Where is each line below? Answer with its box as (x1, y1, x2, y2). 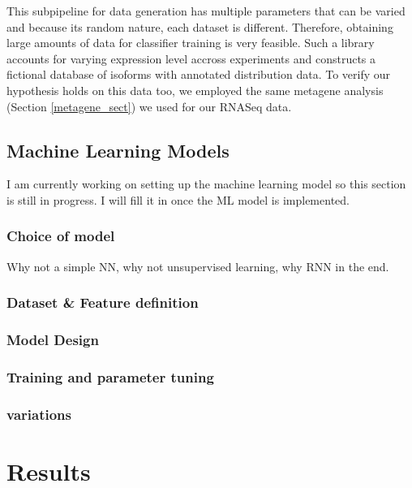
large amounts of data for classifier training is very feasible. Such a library (6, 34, 375, 51)
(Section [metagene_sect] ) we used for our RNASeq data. (6, 97, 292, 114)
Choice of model (6, 226, 115, 246)
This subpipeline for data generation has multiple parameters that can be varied (6, 2, 406, 19)
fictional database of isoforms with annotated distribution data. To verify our (6, 66, 391, 83)
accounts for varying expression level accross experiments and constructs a (6, 50, 376, 67)
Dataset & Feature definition (6, 292, 199, 313)
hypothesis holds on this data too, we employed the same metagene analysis (6, 81, 384, 98)
